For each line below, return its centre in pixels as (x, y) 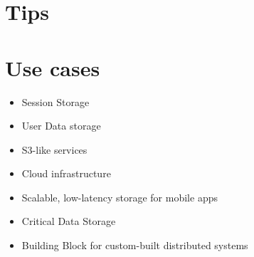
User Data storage (61, 126)
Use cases (53, 67)
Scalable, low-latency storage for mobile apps (120, 197)
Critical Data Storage (69, 221)
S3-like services (54, 149)
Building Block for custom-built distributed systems (135, 245)
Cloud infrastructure (66, 173)
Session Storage (55, 101)
